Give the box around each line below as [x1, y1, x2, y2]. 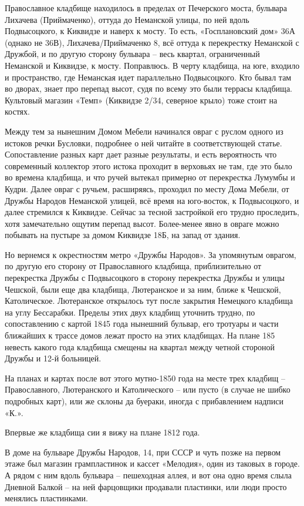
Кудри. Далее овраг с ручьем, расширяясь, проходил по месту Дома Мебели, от [5, 182, 289, 195]
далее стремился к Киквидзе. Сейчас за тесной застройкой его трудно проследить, [5, 206, 299, 218]
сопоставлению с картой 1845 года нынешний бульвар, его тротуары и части [5, 317, 279, 330]
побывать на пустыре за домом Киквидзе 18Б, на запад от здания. [5, 229, 241, 241]
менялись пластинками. [5, 492, 88, 504]
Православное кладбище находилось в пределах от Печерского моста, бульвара [5, 2, 287, 14]
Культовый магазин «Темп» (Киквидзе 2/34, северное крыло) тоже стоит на [5, 93, 278, 106]
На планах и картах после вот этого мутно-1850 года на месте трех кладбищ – [5, 371, 285, 384]
